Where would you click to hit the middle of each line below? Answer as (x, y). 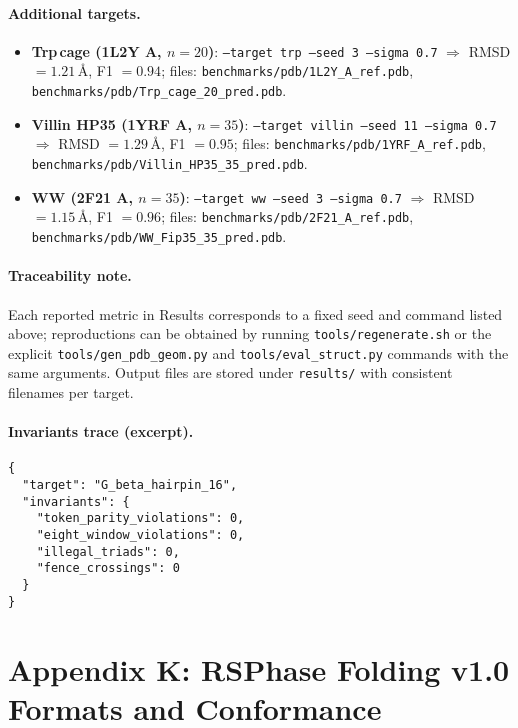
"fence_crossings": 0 (108, 568)
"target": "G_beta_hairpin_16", (130, 485)
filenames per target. (71, 392)
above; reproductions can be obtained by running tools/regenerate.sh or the (250, 333)
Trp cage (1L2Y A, (96, 50)
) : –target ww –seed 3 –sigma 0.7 (290, 196)
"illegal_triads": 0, (108, 551)
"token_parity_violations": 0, (140, 518)
